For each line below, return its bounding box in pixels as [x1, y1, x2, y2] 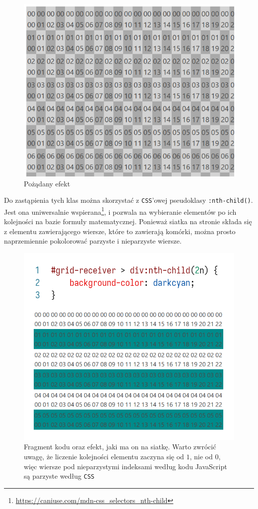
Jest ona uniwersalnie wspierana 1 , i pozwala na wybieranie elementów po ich [4, 205, 237, 217]
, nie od [190, 451, 213, 462]
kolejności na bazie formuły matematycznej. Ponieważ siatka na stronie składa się [4, 216, 252, 227]
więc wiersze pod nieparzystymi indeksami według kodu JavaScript [24, 461, 227, 471]
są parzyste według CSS [24, 471, 95, 481]
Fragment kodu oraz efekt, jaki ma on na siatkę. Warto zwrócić [24, 441, 216, 452]
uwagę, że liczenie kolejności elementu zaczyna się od [24, 451, 184, 462]
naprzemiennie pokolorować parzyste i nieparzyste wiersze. [4, 236, 182, 246]
